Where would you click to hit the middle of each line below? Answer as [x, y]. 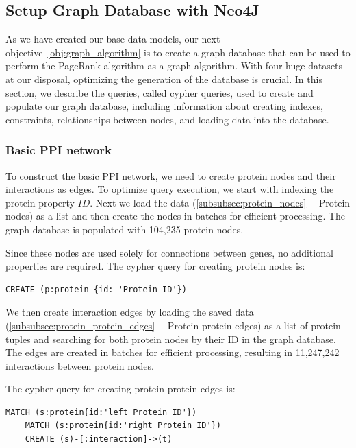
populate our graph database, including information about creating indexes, [164, 106]
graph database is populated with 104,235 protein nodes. [125, 229]
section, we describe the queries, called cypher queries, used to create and [160, 92]
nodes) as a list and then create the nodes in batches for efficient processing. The [176, 216]
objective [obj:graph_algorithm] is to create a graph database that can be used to [178, 52]
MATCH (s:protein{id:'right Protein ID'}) [123, 426]
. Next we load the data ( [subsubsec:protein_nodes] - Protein [220, 202]
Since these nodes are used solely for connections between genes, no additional [169, 252]
